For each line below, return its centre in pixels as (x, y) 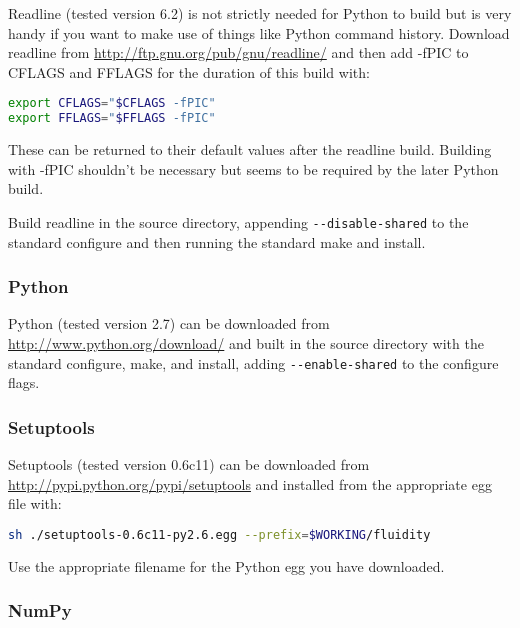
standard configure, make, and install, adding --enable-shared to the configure (253, 362)
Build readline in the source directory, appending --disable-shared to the (238, 221)
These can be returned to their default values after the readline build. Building (250, 149)
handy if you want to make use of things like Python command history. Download (259, 32)
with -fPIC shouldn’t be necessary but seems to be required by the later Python (253, 168)
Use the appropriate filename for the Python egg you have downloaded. (226, 565)
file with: (35, 503)
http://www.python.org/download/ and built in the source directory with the (246, 342)
